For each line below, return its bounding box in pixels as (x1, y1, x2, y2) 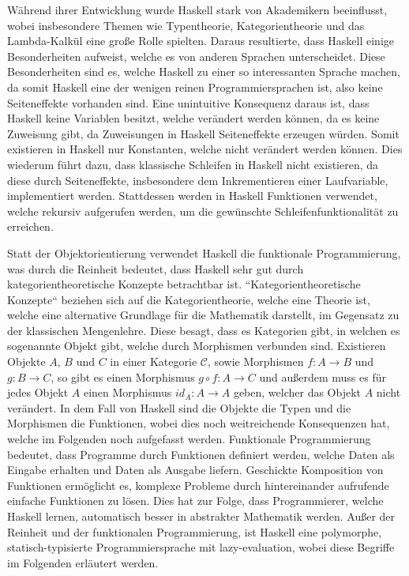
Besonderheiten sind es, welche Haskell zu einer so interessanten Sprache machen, (7, 63, 400, 80)
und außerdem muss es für (259, 368, 386, 385)
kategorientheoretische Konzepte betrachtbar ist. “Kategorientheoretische (7, 276, 361, 292)
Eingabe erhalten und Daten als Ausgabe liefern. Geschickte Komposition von (7, 461, 384, 478)
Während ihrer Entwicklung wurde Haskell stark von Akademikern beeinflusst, (7, 2, 388, 17)
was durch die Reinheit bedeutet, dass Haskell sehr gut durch (7, 260, 304, 277)
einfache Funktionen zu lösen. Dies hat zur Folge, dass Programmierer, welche (7, 492, 384, 509)
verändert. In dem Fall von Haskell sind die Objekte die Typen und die (7, 399, 351, 416)
